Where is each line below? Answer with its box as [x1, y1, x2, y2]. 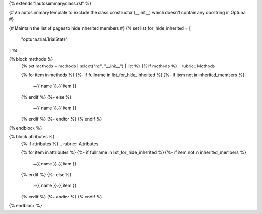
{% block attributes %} [9, 134, 55, 140]
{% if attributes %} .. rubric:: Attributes [21, 141, 98, 147]
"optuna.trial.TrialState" [21, 36, 68, 42]
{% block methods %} [9, 56, 53, 62]
